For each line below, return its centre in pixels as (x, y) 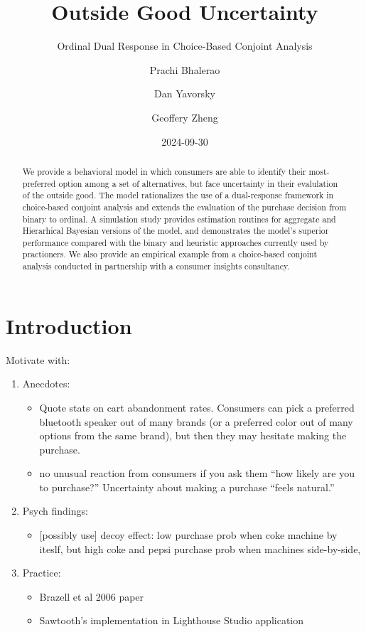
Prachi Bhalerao (185, 69)
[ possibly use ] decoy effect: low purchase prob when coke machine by (188, 535)
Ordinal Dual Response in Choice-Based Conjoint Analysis (185, 46)
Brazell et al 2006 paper (92, 596)
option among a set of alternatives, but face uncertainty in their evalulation (198, 183)
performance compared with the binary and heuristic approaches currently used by (176, 242)
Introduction (69, 325)
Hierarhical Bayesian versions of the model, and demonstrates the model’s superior (176, 231)
